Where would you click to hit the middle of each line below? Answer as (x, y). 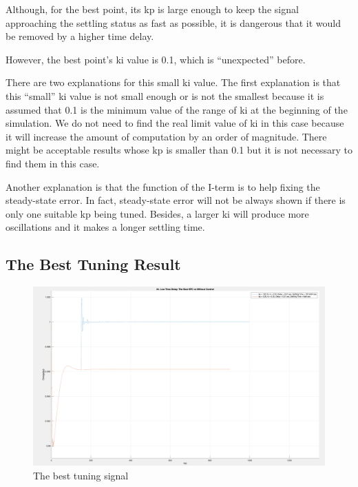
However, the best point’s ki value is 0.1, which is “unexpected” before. (156, 59)
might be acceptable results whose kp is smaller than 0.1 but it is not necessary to (179, 150)
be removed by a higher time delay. (80, 36)
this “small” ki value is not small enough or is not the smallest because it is (165, 95)
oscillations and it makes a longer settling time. (105, 227)
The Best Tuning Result (93, 264)
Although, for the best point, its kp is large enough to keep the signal (152, 9)
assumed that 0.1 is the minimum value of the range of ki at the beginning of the (177, 109)
